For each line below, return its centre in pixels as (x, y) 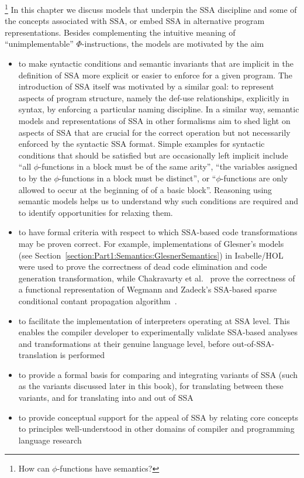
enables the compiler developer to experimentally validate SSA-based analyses (158, 332)
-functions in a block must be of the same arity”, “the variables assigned (168, 166)
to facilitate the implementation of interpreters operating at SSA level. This (154, 320)
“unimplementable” (39, 44)
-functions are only (254, 178)
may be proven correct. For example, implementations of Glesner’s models (151, 243)
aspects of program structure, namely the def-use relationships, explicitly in (154, 97)
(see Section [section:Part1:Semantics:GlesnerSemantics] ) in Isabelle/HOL (151, 255)
